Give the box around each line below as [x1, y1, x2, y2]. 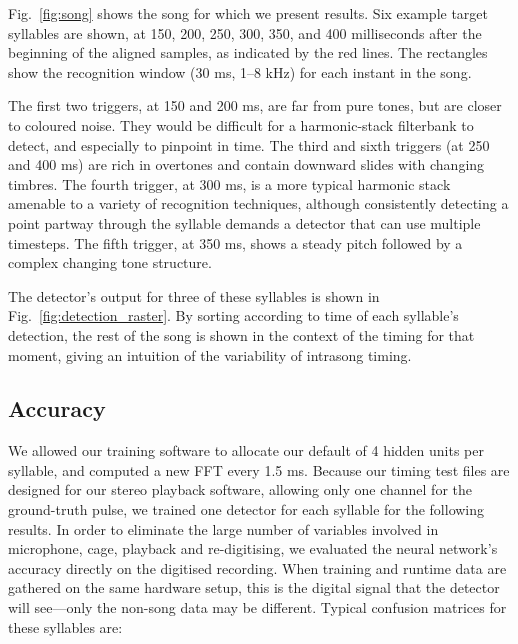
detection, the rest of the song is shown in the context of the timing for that [8, 324, 475, 345]
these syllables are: [8, 616, 123, 637]
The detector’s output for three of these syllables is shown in [8, 285, 380, 306]
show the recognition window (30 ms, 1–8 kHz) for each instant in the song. [8, 61, 472, 82]
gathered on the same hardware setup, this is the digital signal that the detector [8, 577, 500, 598]
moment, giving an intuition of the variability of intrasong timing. [8, 344, 412, 365]
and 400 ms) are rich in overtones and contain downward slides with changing [8, 154, 485, 175]
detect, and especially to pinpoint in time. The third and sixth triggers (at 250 [8, 134, 490, 155]
